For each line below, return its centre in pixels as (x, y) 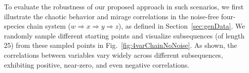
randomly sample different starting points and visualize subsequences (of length (124, 35)
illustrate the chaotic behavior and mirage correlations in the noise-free (111, 16)
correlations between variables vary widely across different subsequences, (114, 55)
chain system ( (49, 26)
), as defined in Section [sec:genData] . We (182, 26)
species (14, 26)
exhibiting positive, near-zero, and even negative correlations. (97, 64)
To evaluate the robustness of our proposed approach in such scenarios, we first (124, 6)
